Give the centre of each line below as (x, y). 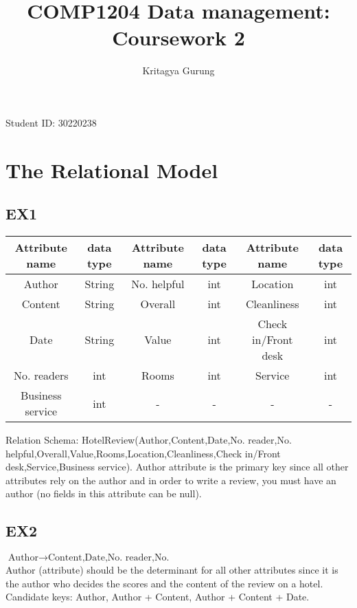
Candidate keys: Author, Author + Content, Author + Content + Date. (158, 597)
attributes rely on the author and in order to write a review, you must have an (171, 480)
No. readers (41, 376)
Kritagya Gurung (178, 70)
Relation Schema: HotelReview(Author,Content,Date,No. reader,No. (149, 440)
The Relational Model (112, 170)
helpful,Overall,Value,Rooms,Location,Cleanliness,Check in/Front (143, 453)
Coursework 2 (178, 37)
